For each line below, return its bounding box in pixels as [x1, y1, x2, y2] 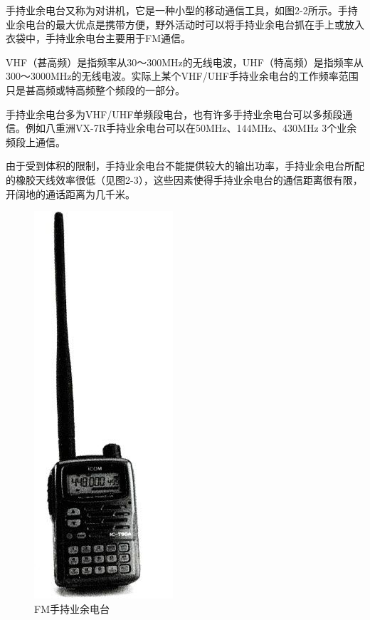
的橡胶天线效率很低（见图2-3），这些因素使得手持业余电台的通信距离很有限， [6, 172, 363, 187]
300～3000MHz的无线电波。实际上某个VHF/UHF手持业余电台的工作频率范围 [6, 68, 359, 83]
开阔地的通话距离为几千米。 [6, 186, 135, 201]
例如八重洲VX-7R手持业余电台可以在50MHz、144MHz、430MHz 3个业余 [25, 120, 357, 135]
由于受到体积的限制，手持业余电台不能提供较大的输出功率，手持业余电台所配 [6, 158, 364, 173]
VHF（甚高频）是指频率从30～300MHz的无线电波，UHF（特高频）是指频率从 [6, 54, 364, 69]
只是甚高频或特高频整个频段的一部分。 [6, 82, 185, 97]
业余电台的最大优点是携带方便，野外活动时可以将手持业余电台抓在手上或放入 [6, 16, 364, 31]
